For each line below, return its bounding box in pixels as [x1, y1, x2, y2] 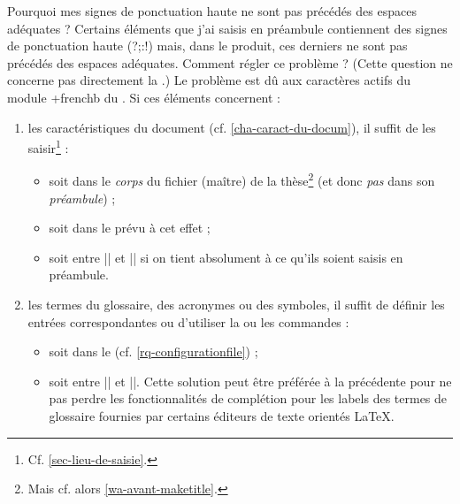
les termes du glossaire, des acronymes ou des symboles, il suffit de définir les [27, 295, 445, 314]
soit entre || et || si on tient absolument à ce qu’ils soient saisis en [49, 248, 403, 266]
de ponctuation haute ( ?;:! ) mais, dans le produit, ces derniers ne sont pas [7, 36, 408, 55]
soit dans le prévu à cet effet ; [49, 218, 211, 237]
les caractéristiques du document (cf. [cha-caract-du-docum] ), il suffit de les [27, 118, 436, 136]
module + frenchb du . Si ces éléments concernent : [7, 88, 281, 106]
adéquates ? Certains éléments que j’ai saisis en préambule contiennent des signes [7, 19, 448, 37]
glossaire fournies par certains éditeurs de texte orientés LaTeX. [49, 407, 395, 424]
